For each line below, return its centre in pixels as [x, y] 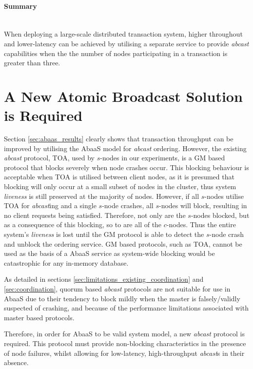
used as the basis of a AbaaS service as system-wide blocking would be [109, 253]
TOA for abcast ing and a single [50, 205]
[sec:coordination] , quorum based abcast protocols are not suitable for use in [117, 288]
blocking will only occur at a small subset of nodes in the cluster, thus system [120, 186]
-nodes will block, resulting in [203, 205]
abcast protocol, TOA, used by [49, 158]
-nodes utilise [224, 196]
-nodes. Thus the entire [201, 224]
